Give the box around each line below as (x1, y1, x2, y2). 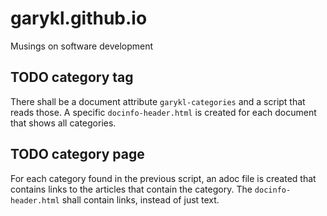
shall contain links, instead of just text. (61, 193, 220, 206)
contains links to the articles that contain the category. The (10, 183, 253, 195)
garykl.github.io (10, 7, 148, 30)
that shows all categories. (10, 117, 117, 129)
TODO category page (10, 146, 145, 163)
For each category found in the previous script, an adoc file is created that (10, 172, 317, 184)
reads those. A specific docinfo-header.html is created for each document (10, 106, 317, 118)
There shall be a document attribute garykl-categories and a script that (10, 95, 306, 107)
